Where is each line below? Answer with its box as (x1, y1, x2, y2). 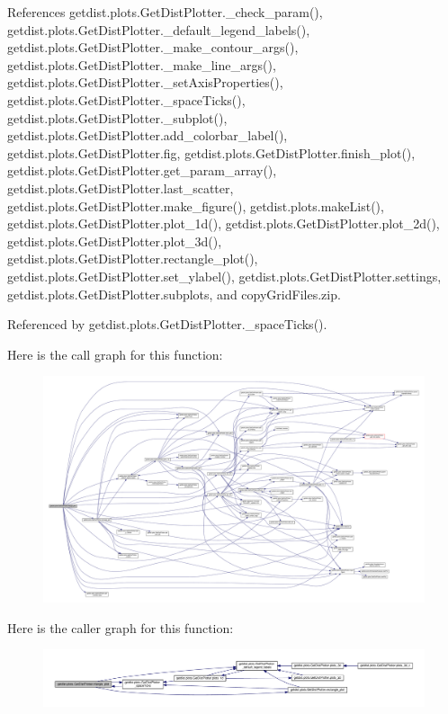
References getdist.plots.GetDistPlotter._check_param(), (7, 3, 323, 21)
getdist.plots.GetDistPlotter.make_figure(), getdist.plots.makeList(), (7, 196, 384, 215)
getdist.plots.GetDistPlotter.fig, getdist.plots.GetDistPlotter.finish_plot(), (7, 143, 416, 162)
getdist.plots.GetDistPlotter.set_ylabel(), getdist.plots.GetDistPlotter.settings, (7, 266, 442, 285)
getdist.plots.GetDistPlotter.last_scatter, (7, 178, 234, 197)
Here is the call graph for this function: (7, 344, 223, 363)
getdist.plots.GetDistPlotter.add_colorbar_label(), (7, 126, 288, 145)
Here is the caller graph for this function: (7, 618, 234, 637)
